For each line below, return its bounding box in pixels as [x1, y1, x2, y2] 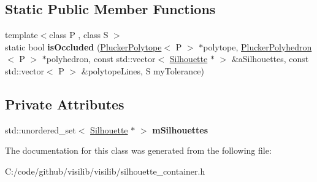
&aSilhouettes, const [231, 52, 309, 65]
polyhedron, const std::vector [46, 52, 156, 65]
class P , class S [49, 28, 109, 41]
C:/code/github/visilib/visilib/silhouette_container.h [5, 164, 205, 177]
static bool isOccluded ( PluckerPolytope [5, 40, 162, 53]
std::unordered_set [5, 123, 76, 136]
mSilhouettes [152, 123, 208, 136]
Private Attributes [5, 94, 124, 113]
